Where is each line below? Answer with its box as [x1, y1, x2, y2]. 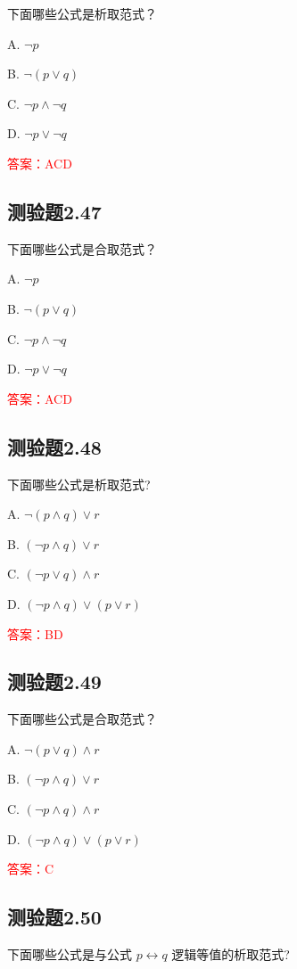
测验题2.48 [7, 432, 102, 460]
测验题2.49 [7, 668, 102, 695]
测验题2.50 [7, 903, 102, 931]
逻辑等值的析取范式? [171, 945, 290, 964]
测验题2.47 [7, 197, 102, 225]
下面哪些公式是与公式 [7, 945, 132, 964]
